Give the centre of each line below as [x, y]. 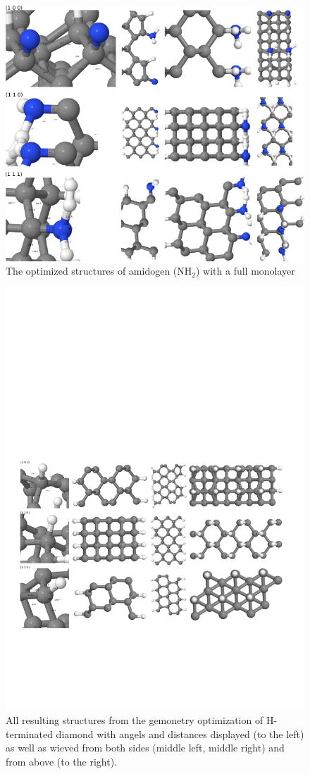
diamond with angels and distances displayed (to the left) [180, 734]
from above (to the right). [61, 761]
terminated [29, 734]
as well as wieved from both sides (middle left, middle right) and [145, 748]
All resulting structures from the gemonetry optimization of [135, 719]
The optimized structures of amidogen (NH [99, 271]
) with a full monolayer [245, 271]
